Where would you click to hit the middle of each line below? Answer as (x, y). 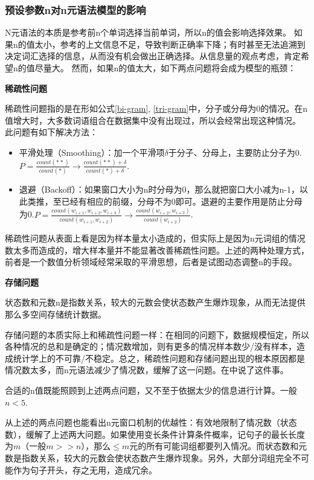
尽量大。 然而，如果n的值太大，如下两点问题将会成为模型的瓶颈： (165, 68)
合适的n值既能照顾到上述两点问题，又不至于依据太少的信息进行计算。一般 (151, 390)
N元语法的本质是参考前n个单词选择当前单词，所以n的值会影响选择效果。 (148, 32)
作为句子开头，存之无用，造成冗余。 (85, 469)
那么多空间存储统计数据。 (56, 314)
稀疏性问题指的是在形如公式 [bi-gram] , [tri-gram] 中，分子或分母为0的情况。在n (156, 108)
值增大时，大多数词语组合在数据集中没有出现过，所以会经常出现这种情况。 (153, 120)
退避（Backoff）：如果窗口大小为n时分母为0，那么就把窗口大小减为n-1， (159, 189)
